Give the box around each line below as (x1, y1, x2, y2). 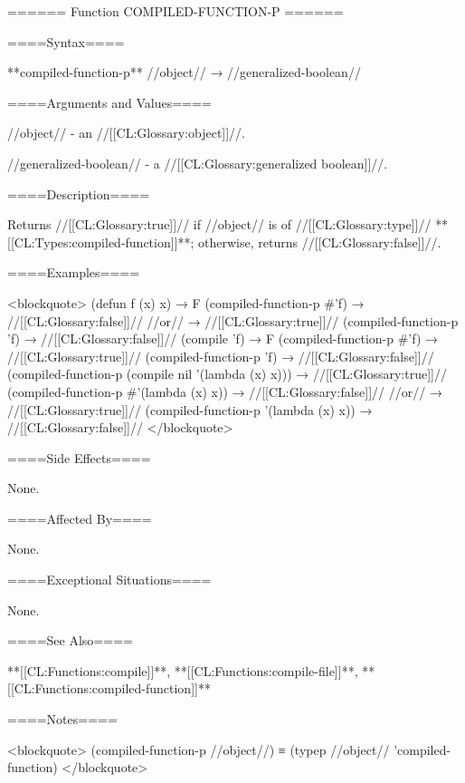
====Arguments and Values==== (7, 92, 212, 111)
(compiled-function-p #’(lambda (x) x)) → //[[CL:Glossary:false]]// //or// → (7, 382, 442, 401)
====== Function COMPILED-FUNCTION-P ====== (7, 2, 344, 20)
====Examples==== (7, 263, 140, 282)
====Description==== (7, 184, 150, 203)
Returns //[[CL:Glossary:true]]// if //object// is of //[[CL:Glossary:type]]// (7, 215, 432, 234)
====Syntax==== (7, 32, 125, 51)
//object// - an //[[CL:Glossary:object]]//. (7, 123, 246, 142)
